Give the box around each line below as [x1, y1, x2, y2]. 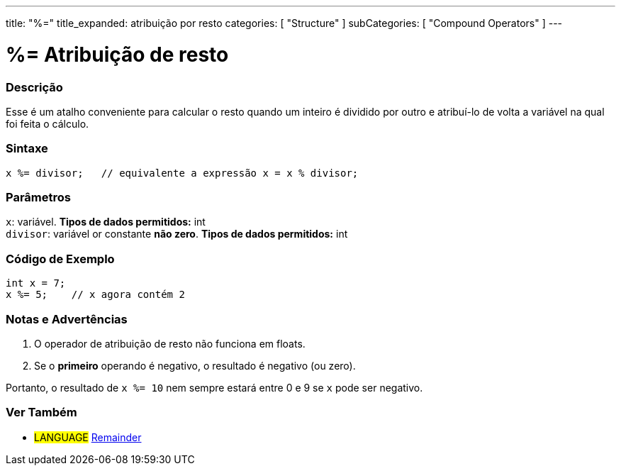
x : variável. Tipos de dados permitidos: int [6, 216, 206, 228]
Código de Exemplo [6, 251, 115, 266]
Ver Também [6, 405, 77, 420]
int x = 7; [6, 277, 66, 289]
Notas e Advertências [6, 311, 128, 326]
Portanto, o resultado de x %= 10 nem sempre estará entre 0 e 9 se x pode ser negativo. [6, 381, 423, 394]
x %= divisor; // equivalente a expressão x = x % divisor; [6, 167, 359, 179]
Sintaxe [6, 141, 48, 156]
